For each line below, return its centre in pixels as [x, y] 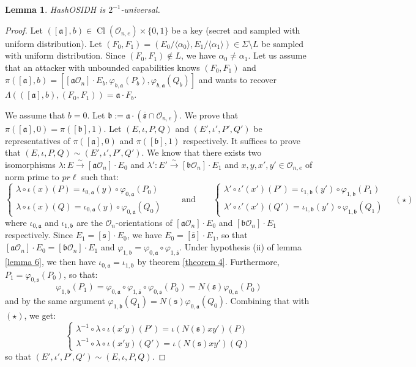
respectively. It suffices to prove [241, 140]
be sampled [283, 43]
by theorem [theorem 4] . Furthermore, [208, 262]
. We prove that [209, 114]
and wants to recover [237, 80]
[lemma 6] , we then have [50, 262]
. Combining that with [267, 301]
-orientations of [144, 222]
